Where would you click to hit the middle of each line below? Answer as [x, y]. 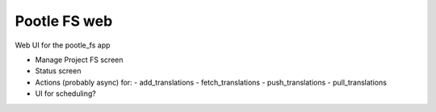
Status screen [58, 71]
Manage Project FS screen [79, 60]
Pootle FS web [64, 21]
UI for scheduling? [65, 93]
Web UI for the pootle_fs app [63, 45]
